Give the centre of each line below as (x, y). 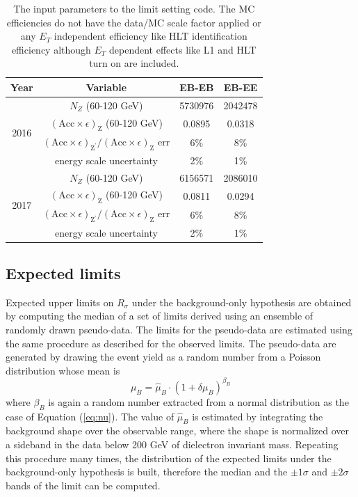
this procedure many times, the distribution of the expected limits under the (169, 458)
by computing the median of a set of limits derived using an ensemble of (160, 316)
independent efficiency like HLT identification (150, 36)
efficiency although (51, 49)
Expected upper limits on (60, 302)
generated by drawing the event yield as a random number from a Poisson (163, 357)
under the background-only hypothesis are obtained (242, 302)
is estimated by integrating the (258, 416)
